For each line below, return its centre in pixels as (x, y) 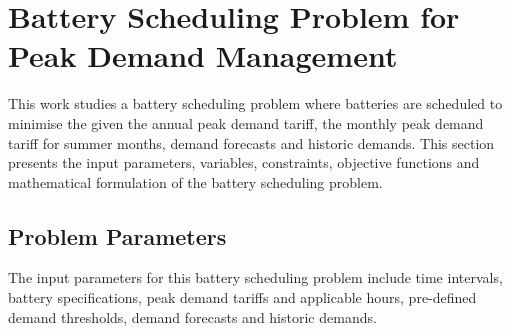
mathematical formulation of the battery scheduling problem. (195, 181)
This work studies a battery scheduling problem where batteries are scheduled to (255, 103)
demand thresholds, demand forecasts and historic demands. (192, 316)
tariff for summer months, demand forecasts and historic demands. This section (251, 142)
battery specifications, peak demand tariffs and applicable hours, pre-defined (242, 297)
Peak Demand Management (203, 55)
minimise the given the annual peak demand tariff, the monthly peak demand (246, 122)
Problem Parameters (117, 235)
